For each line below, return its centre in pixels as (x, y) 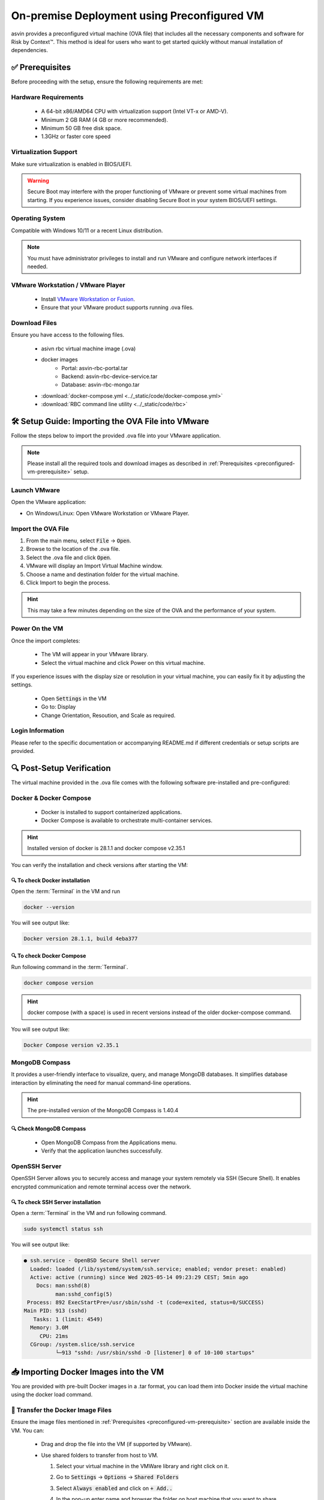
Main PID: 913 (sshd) (55, 1311)
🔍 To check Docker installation (50, 880)
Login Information (37, 731)
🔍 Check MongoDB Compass (49, 1129)
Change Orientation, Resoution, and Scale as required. (108, 715)
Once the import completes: (46, 640)
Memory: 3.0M (49, 1328)
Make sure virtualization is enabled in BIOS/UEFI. (71, 164)
